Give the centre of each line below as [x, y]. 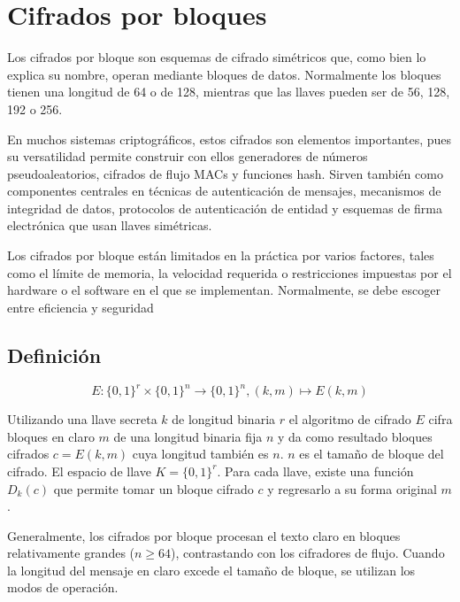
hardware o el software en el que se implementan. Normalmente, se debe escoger [224, 290]
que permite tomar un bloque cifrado [153, 488]
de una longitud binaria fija [188, 436]
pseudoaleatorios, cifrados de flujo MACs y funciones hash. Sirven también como [225, 173]
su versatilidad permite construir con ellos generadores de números [188, 156]
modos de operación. [63, 587]
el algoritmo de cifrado [350, 419]
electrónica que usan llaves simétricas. [110, 225]
